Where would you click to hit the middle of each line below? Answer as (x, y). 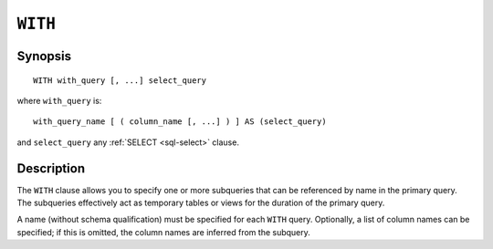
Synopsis (44, 56)
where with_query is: (59, 100)
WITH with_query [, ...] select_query (120, 80)
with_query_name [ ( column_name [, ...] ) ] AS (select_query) (180, 122)
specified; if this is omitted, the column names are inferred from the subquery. (163, 232)
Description (51, 168)
